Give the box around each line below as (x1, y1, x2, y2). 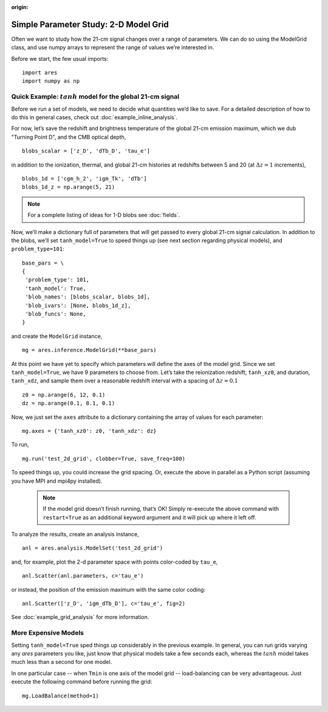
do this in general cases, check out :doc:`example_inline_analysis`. (11, 114, 178, 121)
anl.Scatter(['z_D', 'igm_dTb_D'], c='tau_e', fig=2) (22, 600, 185, 607)
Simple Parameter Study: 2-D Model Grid (11, 19, 169, 30)
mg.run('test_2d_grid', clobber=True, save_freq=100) (22, 455, 185, 462)
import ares (22, 69, 58, 76)
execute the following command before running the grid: (11, 678, 152, 685)
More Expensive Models (11, 629, 84, 637)
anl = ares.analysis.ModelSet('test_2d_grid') (22, 545, 163, 551)
